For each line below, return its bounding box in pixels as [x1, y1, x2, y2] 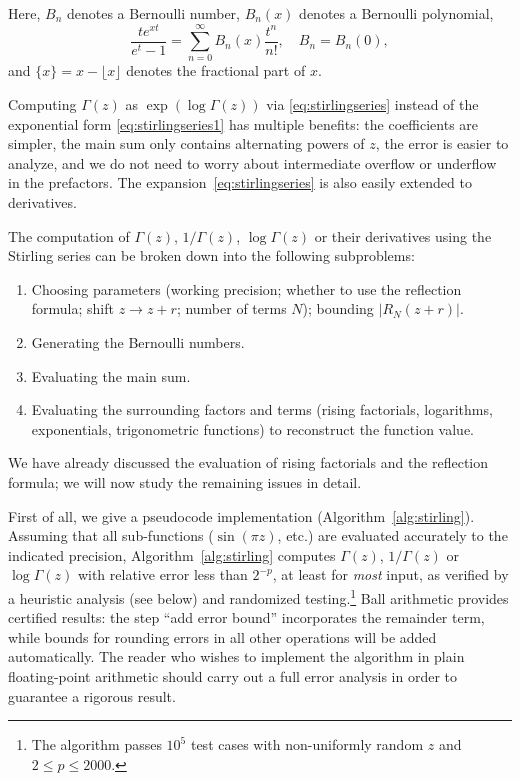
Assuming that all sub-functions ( [8, 525, 214, 546]
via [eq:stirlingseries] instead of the [266, 94, 479, 115]
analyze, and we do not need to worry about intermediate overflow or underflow [8, 152, 497, 173]
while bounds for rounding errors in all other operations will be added [8, 626, 437, 647]
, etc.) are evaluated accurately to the [277, 525, 508, 546]
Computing [8, 94, 77, 115]
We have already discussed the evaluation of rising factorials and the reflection [8, 452, 489, 473]
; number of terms [176, 298, 287, 319]
